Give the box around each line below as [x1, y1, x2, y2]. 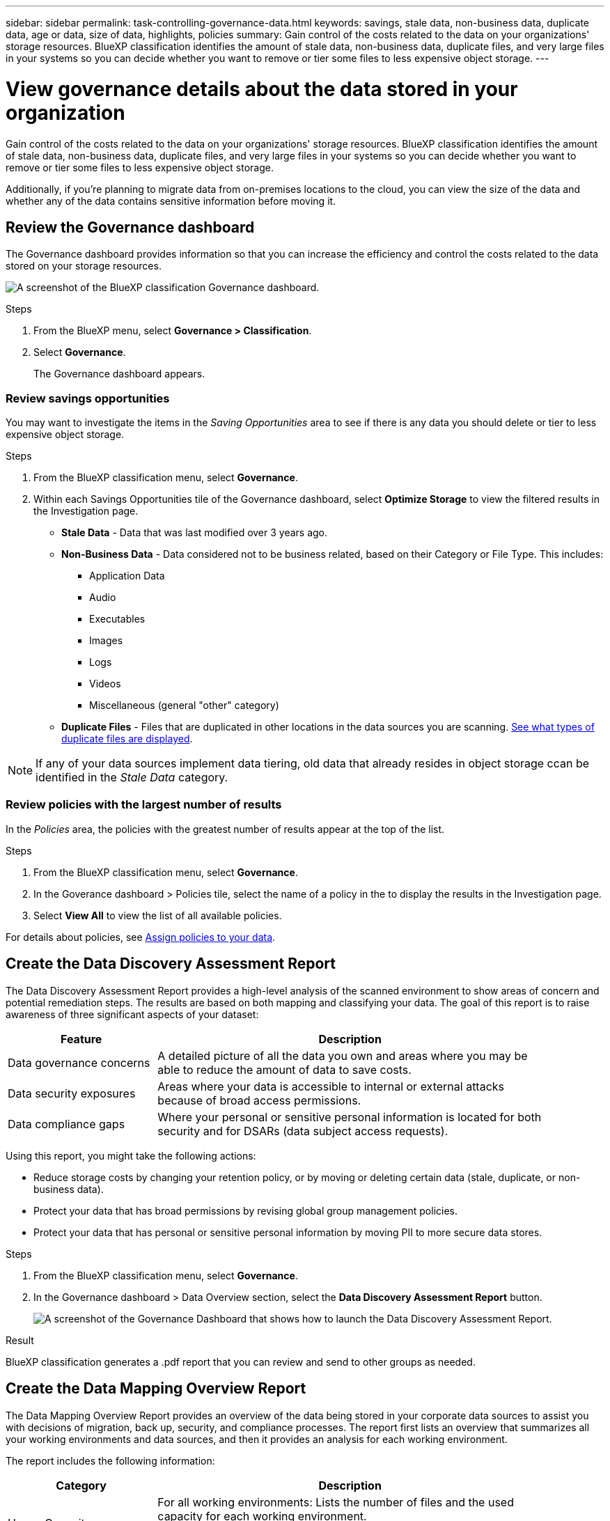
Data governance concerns [8, 1055, 150, 1070]
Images [89, 634, 123, 647]
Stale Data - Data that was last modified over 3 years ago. [61, 526, 328, 539]
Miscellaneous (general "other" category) [89, 699, 279, 712]
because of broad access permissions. [157, 1093, 361, 1107]
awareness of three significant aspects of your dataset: [6, 1008, 259, 1020]
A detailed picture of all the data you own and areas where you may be [157, 1048, 528, 1063]
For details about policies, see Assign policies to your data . [6, 930, 276, 943]
